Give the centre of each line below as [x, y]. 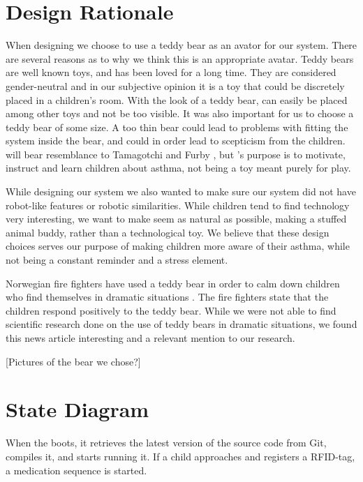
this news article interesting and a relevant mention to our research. [150, 338]
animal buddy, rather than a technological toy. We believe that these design [168, 232]
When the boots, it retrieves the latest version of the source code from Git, [166, 443]
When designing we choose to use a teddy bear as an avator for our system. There [181, 45]
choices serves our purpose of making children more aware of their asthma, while [178, 246]
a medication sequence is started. [76, 470]
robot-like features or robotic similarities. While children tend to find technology [178, 205]
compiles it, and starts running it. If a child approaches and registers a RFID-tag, [180, 456]
